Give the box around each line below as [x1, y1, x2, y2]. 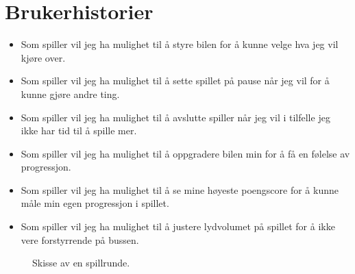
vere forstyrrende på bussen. [21, 232, 139, 247]
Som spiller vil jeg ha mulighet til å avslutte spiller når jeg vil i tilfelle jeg [21, 110, 330, 124]
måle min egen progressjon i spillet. [21, 196, 169, 210]
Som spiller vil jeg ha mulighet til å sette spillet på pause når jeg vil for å [21, 73, 330, 88]
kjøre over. [21, 50, 66, 64]
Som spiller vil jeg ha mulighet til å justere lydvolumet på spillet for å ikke [21, 219, 335, 234]
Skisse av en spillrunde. [32, 256, 130, 270]
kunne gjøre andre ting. [21, 86, 120, 101]
